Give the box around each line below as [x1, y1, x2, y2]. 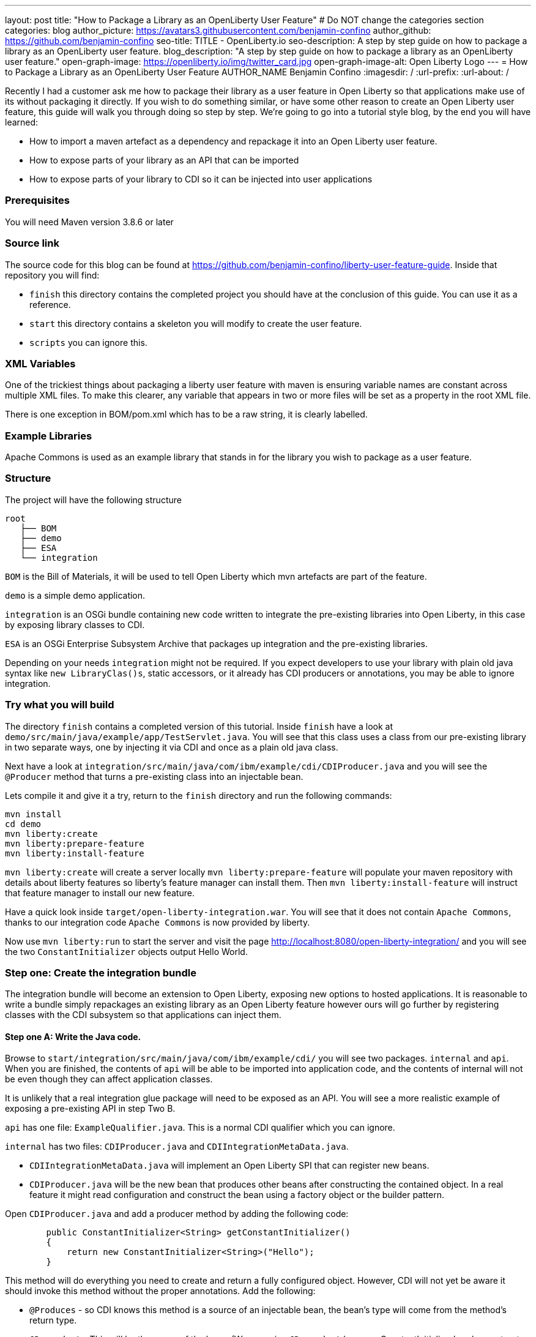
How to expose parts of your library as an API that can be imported [29, 155, 299, 165]
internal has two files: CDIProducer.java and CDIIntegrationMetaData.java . [5, 1141, 349, 1152]
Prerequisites [5, 194, 70, 207]
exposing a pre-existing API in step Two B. [5, 1103, 176, 1114]
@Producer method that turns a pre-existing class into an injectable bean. [5, 771, 303, 782]
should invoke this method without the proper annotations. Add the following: [5, 1286, 316, 1297]
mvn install [5, 809, 62, 819]
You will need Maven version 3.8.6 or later [5, 216, 174, 227]
